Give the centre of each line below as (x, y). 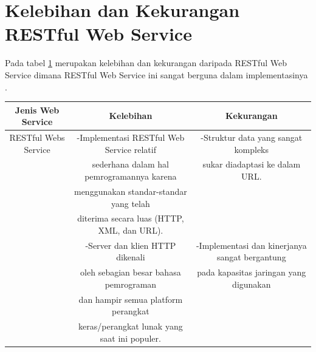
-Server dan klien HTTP (131, 245)
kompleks (252, 149)
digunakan (252, 284)
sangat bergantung (251, 257)
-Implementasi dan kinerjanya (251, 245)
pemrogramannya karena (131, 176)
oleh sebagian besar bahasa (131, 272)
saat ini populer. (130, 338)
